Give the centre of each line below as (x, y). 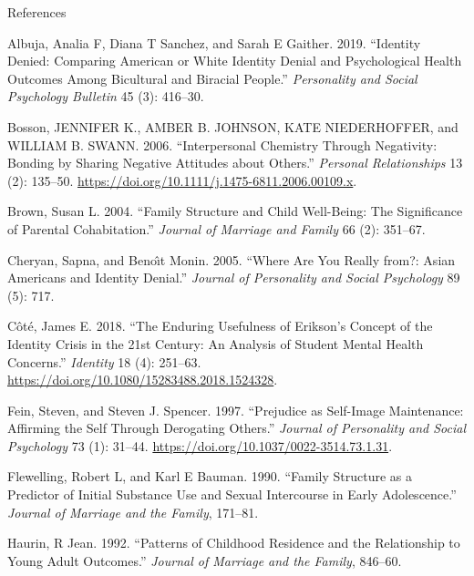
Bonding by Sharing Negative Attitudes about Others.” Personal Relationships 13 (235, 163)
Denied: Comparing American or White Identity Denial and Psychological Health (235, 61)
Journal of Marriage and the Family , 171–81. (133, 512)
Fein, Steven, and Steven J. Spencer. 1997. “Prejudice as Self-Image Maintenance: (236, 410)
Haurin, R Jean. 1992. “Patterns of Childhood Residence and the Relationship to (234, 543)
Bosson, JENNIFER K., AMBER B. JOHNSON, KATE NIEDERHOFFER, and (233, 126)
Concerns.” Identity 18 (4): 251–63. (104, 361)
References (37, 12)
